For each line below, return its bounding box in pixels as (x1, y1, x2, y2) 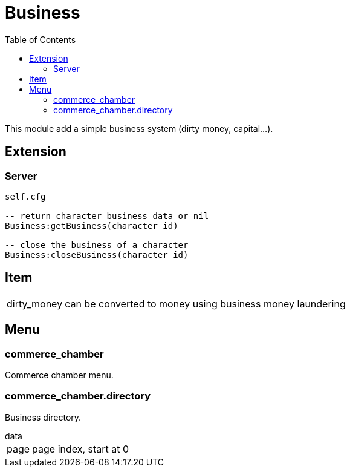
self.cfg (5, 191, 46, 202)
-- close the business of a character (5, 240, 189, 250)
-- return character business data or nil (5, 211, 209, 221)
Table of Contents (5, 34, 76, 45)
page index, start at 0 (32, 442, 129, 455)
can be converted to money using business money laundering (65, 297, 346, 310)
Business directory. (5, 411, 82, 422)
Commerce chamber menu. (5, 370, 114, 381)
